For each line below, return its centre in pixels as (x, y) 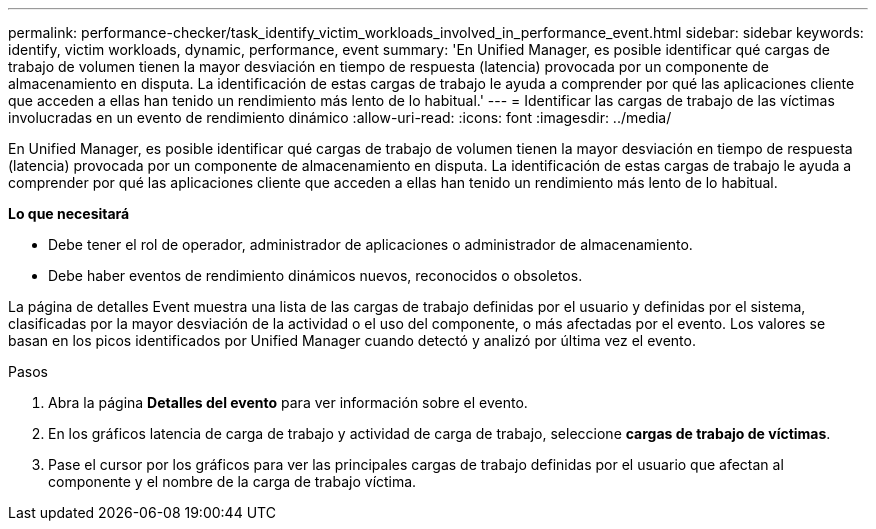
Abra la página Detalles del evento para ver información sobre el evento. (288, 402)
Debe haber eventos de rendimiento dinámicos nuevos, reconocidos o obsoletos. (315, 275)
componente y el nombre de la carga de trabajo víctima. (232, 481)
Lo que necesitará (69, 213)
